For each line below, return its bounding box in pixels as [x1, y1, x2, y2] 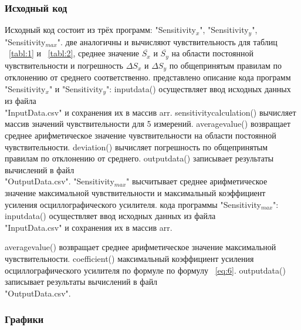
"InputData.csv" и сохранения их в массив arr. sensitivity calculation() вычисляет [5, 106, 296, 118]
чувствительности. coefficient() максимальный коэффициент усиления [5, 252, 254, 264]
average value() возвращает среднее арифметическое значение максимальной [5, 241, 276, 253]
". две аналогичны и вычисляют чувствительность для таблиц [57, 35, 278, 48]
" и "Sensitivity [49, 82, 103, 95]
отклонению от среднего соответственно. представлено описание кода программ [5, 71, 291, 83]
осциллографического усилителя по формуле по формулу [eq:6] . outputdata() [5, 264, 286, 276]
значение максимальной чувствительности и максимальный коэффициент [5, 186, 266, 198]
